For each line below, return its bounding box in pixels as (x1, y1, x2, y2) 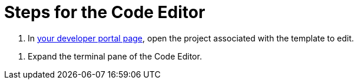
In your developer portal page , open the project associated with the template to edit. (28, 33, 354, 43)
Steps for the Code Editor (4, 2, 205, 22)
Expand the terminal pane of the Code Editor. (28, 51, 202, 61)
